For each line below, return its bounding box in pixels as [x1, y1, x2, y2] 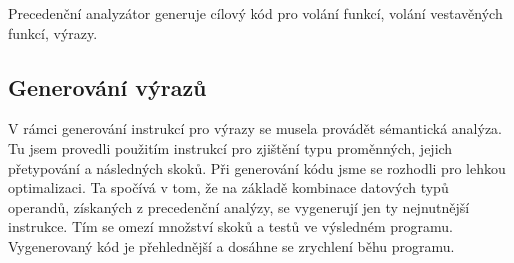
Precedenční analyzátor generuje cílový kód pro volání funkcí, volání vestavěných [8, 3, 503, 23]
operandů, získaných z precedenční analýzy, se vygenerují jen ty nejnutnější [8, 196, 470, 217]
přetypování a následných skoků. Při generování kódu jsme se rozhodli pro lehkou [8, 157, 506, 178]
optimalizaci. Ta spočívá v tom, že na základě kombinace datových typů [8, 177, 449, 198]
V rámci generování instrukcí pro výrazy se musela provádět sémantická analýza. [8, 118, 503, 139]
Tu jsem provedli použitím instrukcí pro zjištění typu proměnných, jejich [8, 137, 453, 158]
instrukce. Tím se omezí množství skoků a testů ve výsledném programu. [8, 216, 454, 237]
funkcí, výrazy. [8, 22, 98, 43]
